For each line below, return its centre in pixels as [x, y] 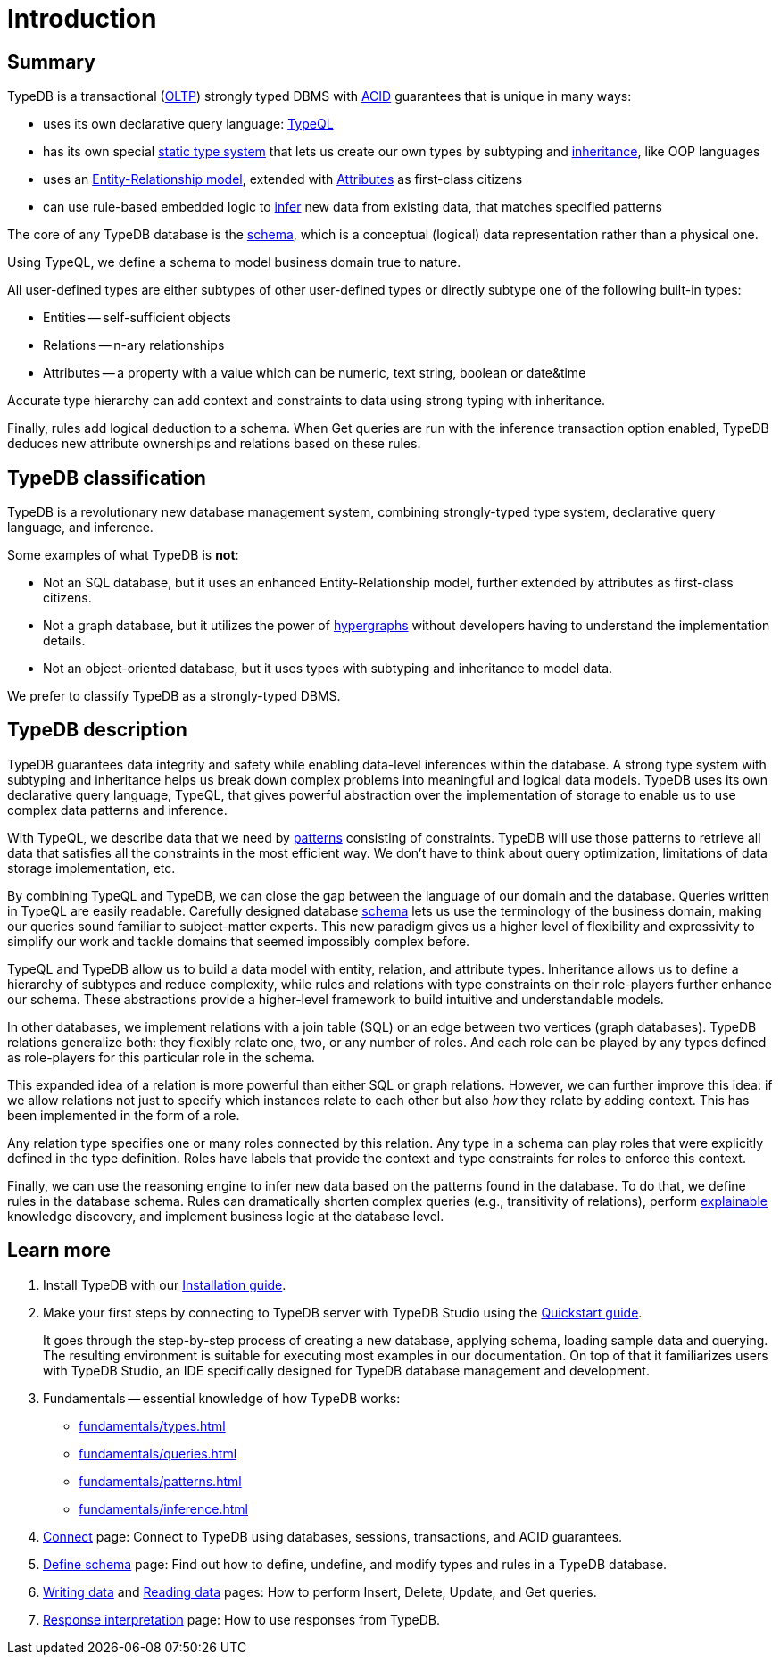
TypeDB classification [107, 478]
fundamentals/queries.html [158, 1453]
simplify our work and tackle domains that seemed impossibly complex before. [239, 941]
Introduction [82, 19]
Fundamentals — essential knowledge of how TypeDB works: [222, 1398]
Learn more [59, 1251]
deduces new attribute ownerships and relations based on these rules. [214, 444]
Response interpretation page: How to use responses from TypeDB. [242, 1619]
